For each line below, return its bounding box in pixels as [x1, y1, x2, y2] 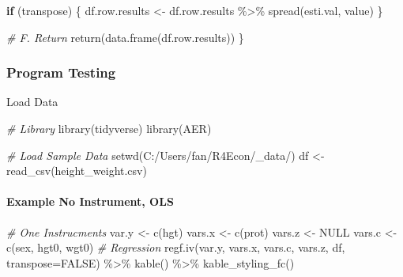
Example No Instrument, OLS [6, 193, 174, 210]
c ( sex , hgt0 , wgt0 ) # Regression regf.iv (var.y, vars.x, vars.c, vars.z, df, [6, 239, 345, 256]
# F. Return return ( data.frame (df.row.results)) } [6, 28, 244, 45]
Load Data [6, 93, 58, 110]
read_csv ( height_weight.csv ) [6, 162, 147, 179]
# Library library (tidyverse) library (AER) [6, 120, 212, 136]
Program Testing [6, 63, 116, 82]
